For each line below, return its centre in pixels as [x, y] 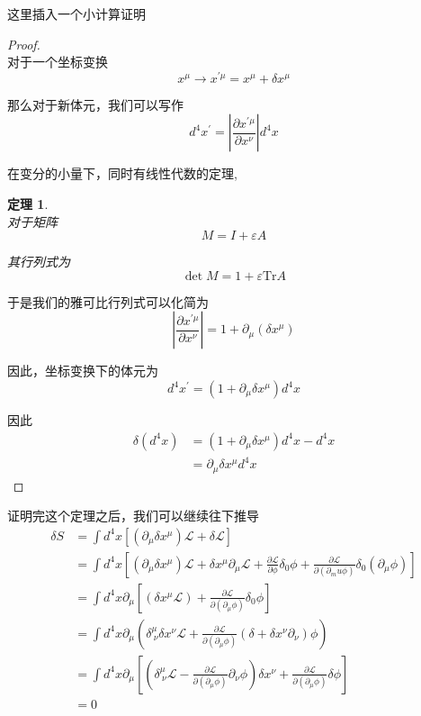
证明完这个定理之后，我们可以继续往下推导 [133, 516]
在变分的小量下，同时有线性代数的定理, [122, 173]
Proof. [24, 44]
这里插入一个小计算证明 [76, 14]
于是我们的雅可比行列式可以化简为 [108, 301]
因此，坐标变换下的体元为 [83, 371]
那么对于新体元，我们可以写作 [95, 104]
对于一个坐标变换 [58, 62]
